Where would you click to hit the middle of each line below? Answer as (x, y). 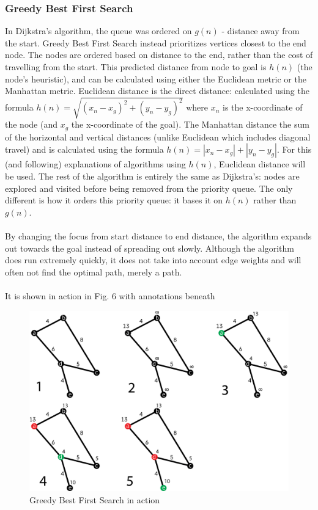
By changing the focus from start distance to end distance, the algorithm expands (158, 235)
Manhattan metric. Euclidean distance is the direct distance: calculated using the (157, 91)
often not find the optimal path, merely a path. (94, 271)
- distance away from (261, 31)
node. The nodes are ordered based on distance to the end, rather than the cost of (159, 55)
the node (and (31, 124)
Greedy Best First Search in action (95, 499)
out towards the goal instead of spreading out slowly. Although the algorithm (150, 248)
